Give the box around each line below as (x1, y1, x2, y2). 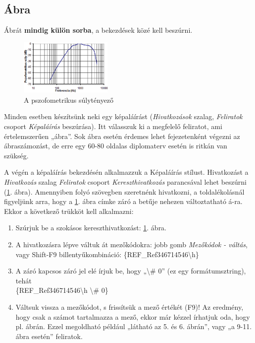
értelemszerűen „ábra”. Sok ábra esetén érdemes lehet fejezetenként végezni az (4, 131, 240, 141)
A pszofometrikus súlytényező (24, 94, 114, 105)
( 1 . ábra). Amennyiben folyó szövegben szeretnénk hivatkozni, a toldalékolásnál (4, 186, 245, 197)
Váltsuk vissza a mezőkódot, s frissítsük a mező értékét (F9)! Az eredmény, (15, 301, 244, 312)
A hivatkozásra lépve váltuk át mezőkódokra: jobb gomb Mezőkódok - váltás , (15, 239, 248, 249)
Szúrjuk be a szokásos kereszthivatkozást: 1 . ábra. (15, 222, 167, 233)
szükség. (4, 150, 29, 160)
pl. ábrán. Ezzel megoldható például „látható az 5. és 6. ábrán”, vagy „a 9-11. (15, 321, 252, 332)
